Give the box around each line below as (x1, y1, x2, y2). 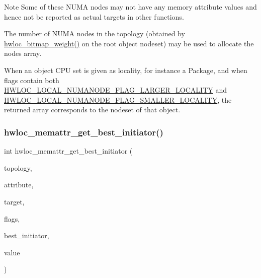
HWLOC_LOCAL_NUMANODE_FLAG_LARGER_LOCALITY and (4, 85, 227, 95)
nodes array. (4, 48, 42, 58)
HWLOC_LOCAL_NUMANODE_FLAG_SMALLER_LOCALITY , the (4, 94, 232, 105)
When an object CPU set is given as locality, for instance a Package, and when (4, 64, 247, 75)
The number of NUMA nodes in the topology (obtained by (4, 28, 185, 39)
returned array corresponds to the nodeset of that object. (4, 104, 181, 115)
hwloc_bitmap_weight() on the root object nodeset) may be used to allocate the (4, 38, 254, 48)
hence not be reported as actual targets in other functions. (4, 11, 184, 22)
